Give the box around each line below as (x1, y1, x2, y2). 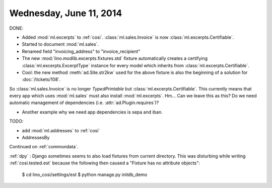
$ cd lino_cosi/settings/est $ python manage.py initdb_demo (22, 171, 148, 177)
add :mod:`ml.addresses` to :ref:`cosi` (22, 127, 100, 133)
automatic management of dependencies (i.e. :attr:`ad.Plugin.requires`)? (9, 100, 159, 106)
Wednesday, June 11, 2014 (9, 8, 122, 19)
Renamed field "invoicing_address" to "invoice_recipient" (22, 48, 141, 54)
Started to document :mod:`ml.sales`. (22, 41, 99, 47)
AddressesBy (22, 135, 50, 141)
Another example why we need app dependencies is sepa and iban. (22, 109, 163, 115)
